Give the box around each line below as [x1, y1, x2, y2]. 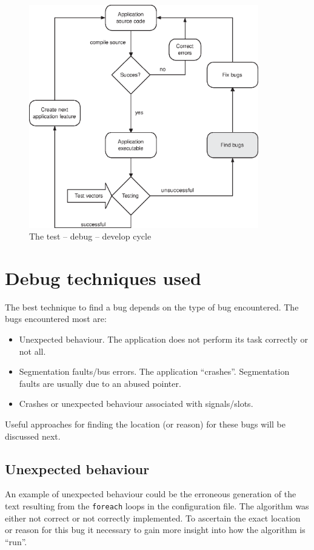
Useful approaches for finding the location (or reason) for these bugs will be [5, 418, 286, 431]
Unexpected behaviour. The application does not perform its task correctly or [19, 333, 308, 346]
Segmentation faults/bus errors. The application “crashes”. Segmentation [19, 365, 290, 378]
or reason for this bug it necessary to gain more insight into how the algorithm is [5, 523, 306, 536]
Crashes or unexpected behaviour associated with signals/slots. [19, 397, 253, 410]
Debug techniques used [5, 265, 201, 290]
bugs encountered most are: [5, 312, 107, 325]
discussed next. [5, 429, 61, 442]
